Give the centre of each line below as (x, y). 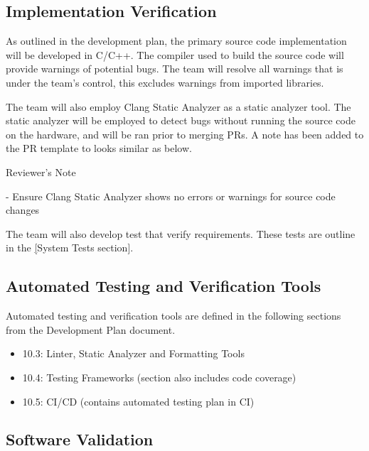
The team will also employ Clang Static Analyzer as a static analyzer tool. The (178, 106)
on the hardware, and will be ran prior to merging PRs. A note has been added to (185, 134)
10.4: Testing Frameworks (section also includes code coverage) (159, 377)
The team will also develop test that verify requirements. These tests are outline (181, 233)
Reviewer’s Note (41, 172)
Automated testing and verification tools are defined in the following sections (173, 316)
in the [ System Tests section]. (70, 248)
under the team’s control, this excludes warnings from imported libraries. (165, 82)
